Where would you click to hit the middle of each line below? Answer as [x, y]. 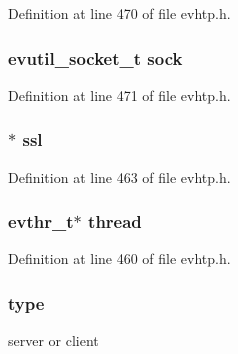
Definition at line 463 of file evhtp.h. [119, 176]
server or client [53, 340]
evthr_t [41, 221]
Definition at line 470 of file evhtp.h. [119, 13]
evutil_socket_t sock [95, 57]
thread [115, 221]
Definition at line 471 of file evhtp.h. [119, 94]
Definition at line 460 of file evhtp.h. [119, 258]
